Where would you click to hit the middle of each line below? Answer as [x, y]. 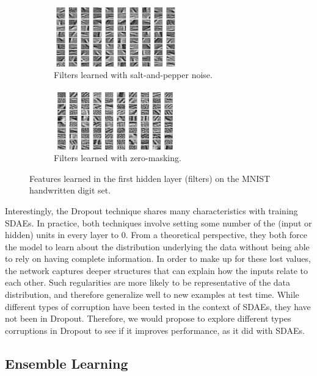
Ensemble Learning [67, 363]
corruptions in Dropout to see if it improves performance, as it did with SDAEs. [155, 330]
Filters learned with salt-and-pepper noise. [133, 75]
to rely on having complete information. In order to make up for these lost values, [158, 258]
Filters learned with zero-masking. [118, 158]
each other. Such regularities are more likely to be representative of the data [148, 282]
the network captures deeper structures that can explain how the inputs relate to [156, 270]
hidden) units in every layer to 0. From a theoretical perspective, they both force [156, 235]
